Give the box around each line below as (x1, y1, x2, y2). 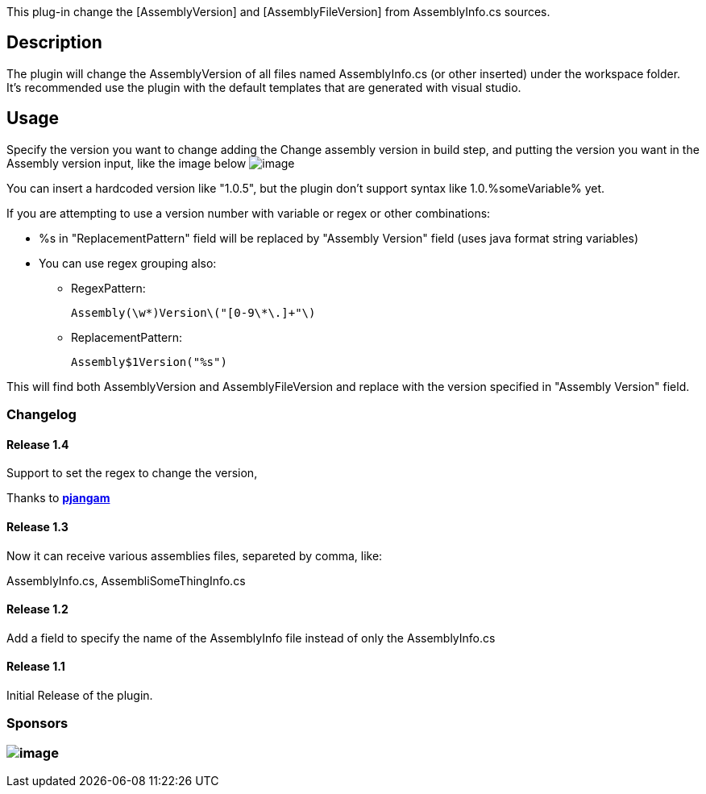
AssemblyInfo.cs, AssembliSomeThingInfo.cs (6, 573, 246, 588)
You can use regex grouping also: (39, 256, 217, 270)
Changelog (6, 406, 77, 423)
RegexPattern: (71, 281, 146, 295)
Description (6, 32, 102, 53)
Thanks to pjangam (6, 491, 110, 505)
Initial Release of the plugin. (6, 688, 153, 702)
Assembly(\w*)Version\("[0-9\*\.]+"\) (71, 306, 316, 319)
